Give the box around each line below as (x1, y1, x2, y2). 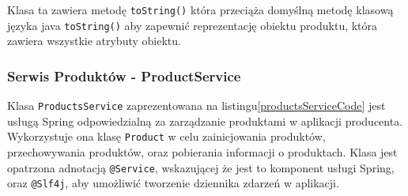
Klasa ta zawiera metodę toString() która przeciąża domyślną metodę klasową (7, 2, 394, 17)
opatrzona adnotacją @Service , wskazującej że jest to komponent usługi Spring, (7, 159, 395, 175)
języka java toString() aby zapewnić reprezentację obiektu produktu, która (7, 17, 378, 33)
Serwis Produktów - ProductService (7, 66, 241, 85)
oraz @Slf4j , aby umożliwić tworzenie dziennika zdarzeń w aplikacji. (7, 175, 339, 191)
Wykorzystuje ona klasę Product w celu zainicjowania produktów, (7, 128, 326, 145)
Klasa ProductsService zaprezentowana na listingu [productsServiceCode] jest (7, 97, 386, 114)
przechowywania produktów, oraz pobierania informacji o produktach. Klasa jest (7, 144, 398, 160)
